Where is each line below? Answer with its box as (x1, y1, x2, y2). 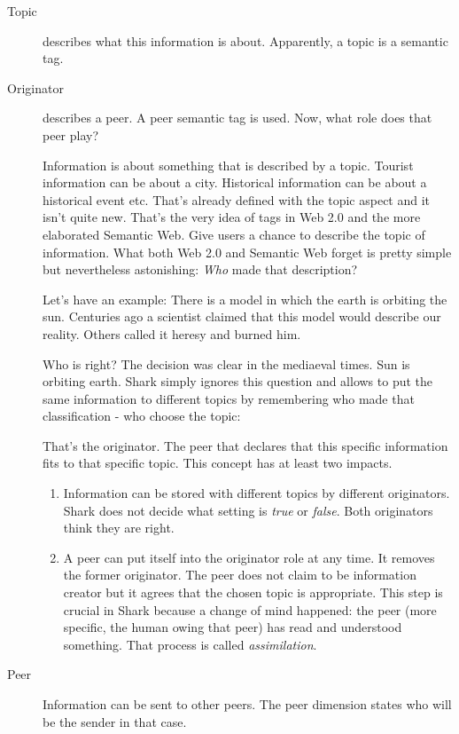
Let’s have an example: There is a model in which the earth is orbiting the (43, 289, 447, 308)
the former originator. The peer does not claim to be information (63, 565, 416, 584)
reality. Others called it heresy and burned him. (43, 324, 301, 343)
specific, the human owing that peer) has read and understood (63, 618, 402, 636)
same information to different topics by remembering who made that (43, 389, 415, 407)
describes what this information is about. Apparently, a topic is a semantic (43, 31, 448, 50)
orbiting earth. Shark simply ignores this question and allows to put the (43, 372, 433, 391)
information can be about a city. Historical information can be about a (43, 173, 427, 192)
